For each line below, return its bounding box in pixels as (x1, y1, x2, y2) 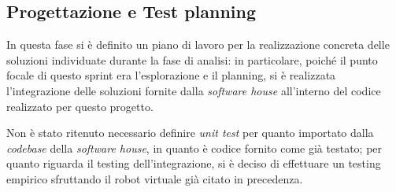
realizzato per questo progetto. (6, 98, 154, 114)
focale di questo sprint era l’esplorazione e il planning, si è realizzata (6, 67, 336, 83)
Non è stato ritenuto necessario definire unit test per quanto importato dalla (6, 124, 374, 141)
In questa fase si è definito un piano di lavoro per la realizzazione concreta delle (6, 36, 390, 53)
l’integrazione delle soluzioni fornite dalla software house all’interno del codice (6, 82, 381, 98)
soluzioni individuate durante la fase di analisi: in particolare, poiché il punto (6, 51, 378, 68)
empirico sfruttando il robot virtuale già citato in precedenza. (6, 170, 303, 186)
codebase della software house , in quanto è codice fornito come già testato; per (6, 139, 383, 156)
